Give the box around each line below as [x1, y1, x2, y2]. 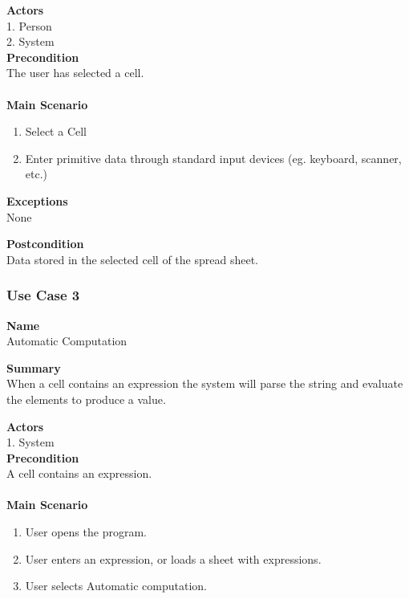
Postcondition [6, 235, 84, 252]
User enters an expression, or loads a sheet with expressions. [25, 550, 322, 567]
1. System [6, 434, 55, 450]
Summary [6, 359, 61, 376]
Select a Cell [25, 123, 87, 140]
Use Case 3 [6, 285, 80, 305]
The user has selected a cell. [6, 64, 144, 81]
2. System [6, 33, 55, 50]
